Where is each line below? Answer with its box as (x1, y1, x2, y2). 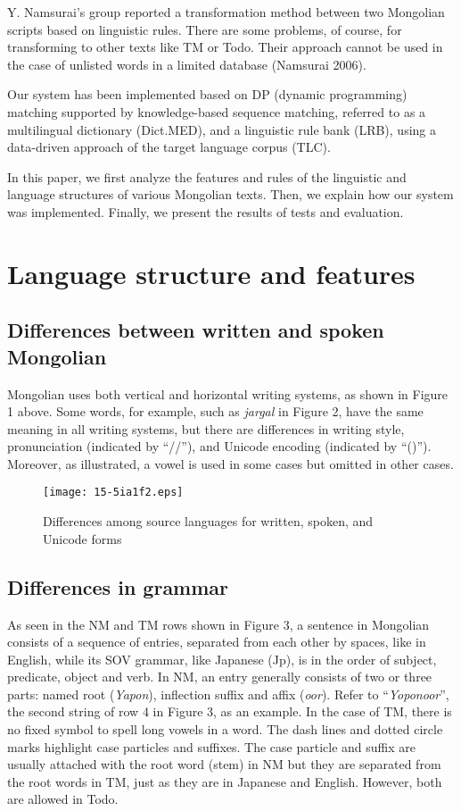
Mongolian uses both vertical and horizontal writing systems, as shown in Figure (7, 384, 449, 403)
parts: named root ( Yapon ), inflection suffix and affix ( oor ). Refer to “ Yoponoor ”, (7, 684, 449, 703)
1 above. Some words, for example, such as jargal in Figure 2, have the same (7, 402, 424, 421)
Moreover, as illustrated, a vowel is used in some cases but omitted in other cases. (7, 454, 454, 472)
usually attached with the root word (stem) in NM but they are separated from (7, 755, 441, 773)
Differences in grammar (7, 573, 229, 600)
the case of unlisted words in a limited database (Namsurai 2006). (7, 54, 366, 73)
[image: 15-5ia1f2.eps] (43, 486, 184, 499)
